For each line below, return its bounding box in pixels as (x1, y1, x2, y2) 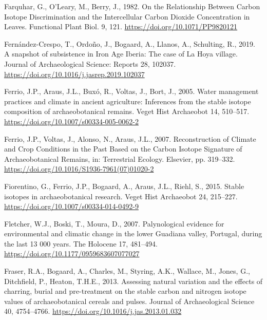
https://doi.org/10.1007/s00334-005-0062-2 (4, 116, 139, 126)
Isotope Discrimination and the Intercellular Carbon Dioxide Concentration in (4, 11, 250, 22)
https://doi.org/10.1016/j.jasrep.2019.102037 (4, 68, 145, 79)
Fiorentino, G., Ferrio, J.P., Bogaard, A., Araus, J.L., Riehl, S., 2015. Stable (4, 180, 244, 191)
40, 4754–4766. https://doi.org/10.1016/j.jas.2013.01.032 (4, 306, 182, 316)
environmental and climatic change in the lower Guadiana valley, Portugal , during (4, 228, 262, 239)
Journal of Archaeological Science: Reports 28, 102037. (4, 58, 176, 69)
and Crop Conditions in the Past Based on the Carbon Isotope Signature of (4, 143, 242, 154)
